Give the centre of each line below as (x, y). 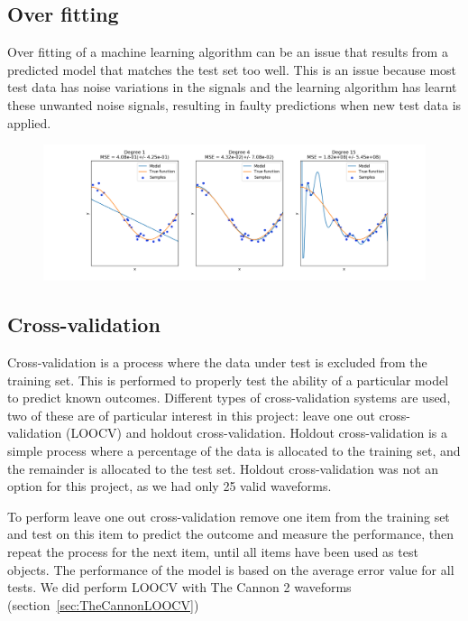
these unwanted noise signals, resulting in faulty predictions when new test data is (234, 104)
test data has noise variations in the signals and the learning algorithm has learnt (232, 87)
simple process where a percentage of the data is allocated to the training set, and (234, 451)
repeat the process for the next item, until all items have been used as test (213, 552)
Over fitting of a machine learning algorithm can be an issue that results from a (228, 52)
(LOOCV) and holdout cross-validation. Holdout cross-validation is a (256, 433)
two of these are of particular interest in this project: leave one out (191, 415)
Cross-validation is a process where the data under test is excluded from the (217, 362)
